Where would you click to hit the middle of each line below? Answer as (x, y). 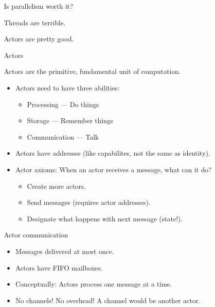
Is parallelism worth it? (39, 6)
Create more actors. (56, 186)
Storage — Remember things (70, 120)
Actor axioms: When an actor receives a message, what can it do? (113, 169)
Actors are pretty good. (39, 39)
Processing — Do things (63, 104)
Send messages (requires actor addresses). (89, 202)
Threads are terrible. (35, 22)
